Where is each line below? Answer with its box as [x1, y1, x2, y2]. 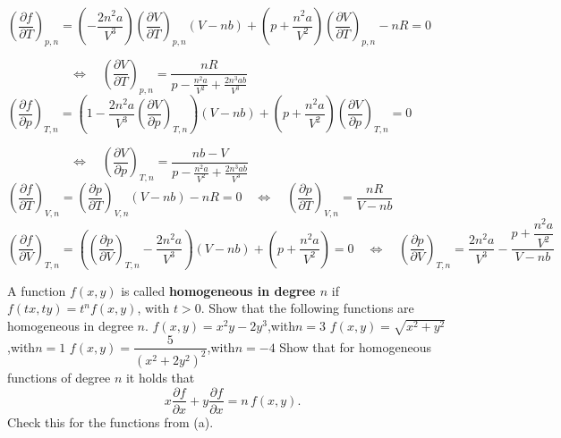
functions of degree [7, 367, 111, 386]
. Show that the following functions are [200, 299, 414, 317]
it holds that [125, 367, 195, 386]
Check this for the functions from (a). [7, 412, 214, 431]
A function [7, 281, 66, 299]
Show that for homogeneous [279, 337, 431, 356]
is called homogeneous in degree [121, 281, 316, 299]
